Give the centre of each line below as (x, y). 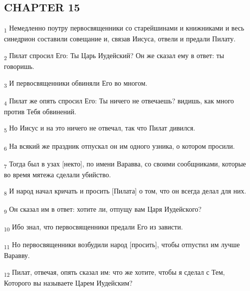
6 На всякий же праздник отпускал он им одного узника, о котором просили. (120, 146)
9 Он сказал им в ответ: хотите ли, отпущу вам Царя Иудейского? (103, 209)
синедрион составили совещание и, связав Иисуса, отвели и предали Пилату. (120, 39)
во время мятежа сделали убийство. (57, 174)
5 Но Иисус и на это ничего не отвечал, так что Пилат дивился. (100, 129)
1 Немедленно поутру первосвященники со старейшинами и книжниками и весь (124, 28)
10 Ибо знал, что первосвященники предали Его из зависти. (93, 227)
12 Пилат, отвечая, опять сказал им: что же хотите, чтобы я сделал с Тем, (114, 272)
